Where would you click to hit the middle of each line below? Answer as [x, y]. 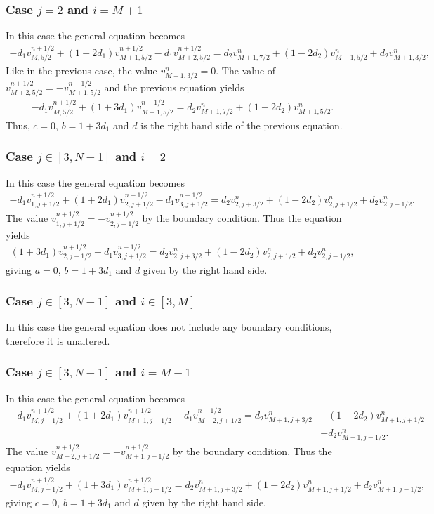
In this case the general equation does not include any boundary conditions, [169, 327]
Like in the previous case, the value [81, 71]
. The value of [246, 71]
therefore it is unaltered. [58, 340]
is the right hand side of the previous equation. [242, 125]
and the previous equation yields [174, 87]
